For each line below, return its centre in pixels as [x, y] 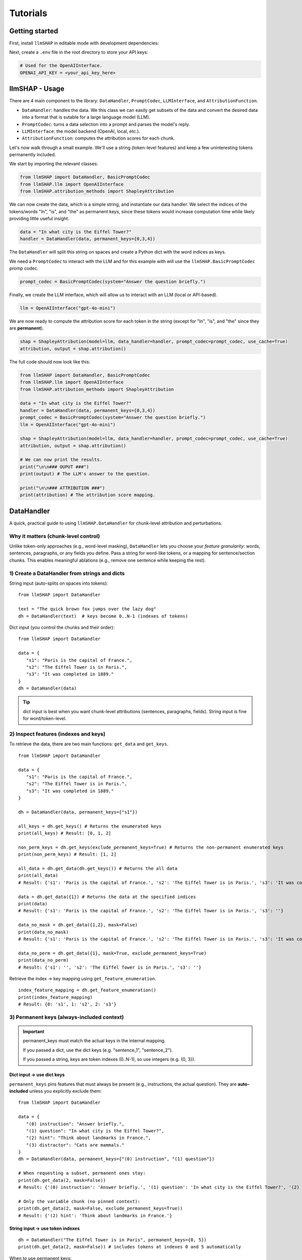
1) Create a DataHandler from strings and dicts [67, 573]
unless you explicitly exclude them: [66, 1091]
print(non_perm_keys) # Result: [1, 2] [67, 855]
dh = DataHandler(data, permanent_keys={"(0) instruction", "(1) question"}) [117, 1159]
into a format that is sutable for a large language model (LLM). [86, 117]
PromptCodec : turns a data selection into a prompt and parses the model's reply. [106, 124]
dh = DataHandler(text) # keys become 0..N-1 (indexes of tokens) [103, 616]
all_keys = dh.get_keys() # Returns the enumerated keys [90, 826]
